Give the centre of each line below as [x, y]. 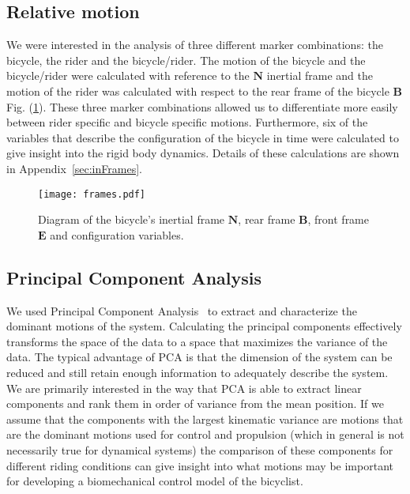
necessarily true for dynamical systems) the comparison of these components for [200, 449]
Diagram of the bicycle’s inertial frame [132, 219]
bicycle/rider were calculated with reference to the [128, 75]
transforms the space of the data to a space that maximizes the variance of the [197, 341]
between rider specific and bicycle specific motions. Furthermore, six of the [187, 122]
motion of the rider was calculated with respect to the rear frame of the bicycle [198, 91]
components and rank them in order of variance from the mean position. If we [195, 403]
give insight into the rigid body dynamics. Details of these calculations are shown [203, 153]
